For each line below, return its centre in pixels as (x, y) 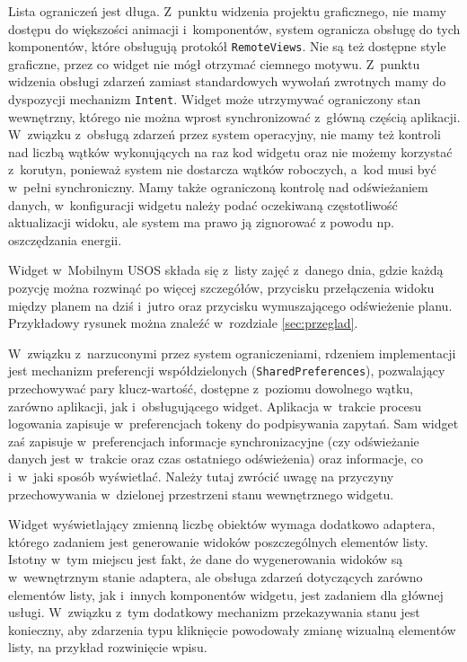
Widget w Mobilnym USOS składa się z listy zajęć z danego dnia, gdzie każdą (226, 270)
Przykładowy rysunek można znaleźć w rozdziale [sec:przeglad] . (183, 323)
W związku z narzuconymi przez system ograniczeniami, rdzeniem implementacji (232, 353)
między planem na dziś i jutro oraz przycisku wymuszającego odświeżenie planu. (230, 305)
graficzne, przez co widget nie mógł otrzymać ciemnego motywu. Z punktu (214, 63)
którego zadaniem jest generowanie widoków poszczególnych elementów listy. (218, 541)
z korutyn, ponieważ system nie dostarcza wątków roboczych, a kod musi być (222, 169)
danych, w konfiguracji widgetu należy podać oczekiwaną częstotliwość (203, 204)
